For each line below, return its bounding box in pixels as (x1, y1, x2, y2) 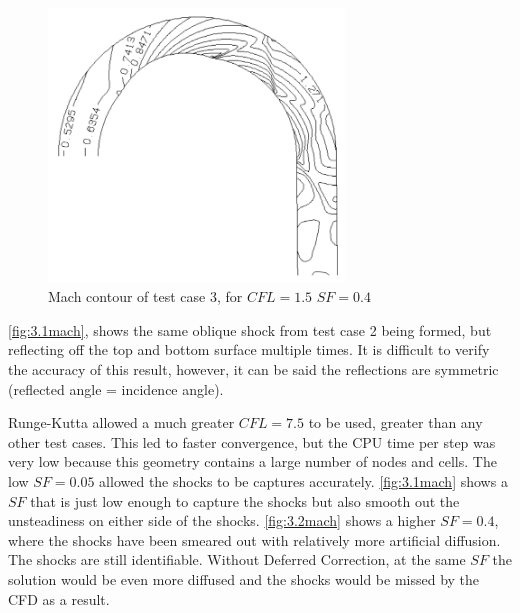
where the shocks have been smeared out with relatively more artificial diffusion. (8, 529, 501, 550)
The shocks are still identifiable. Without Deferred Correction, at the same (8, 549, 466, 570)
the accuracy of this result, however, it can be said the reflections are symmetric (8, 359, 499, 380)
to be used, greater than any (308, 412, 483, 433)
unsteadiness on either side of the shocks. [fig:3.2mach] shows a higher (8, 510, 436, 531)
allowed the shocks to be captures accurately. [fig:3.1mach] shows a (99, 471, 508, 492)
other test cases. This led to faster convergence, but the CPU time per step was (8, 431, 496, 452)
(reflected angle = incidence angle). (8, 378, 224, 399)
